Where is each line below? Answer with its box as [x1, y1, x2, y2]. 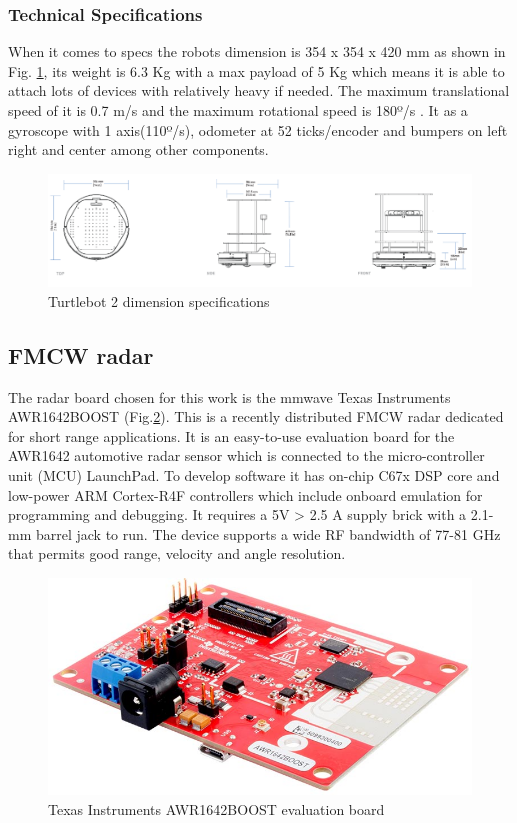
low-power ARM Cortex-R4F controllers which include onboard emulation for [8, 484, 483, 505]
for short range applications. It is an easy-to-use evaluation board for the [8, 425, 455, 446]
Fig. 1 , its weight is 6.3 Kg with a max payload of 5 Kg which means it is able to [8, 60, 505, 81]
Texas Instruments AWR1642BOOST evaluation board [48, 798, 385, 819]
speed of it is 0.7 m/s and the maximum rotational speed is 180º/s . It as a [8, 100, 468, 120]
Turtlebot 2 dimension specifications [48, 290, 270, 311]
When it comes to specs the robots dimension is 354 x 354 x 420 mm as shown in [8, 41, 506, 62]
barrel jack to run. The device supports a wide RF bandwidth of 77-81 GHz [35, 523, 501, 544]
